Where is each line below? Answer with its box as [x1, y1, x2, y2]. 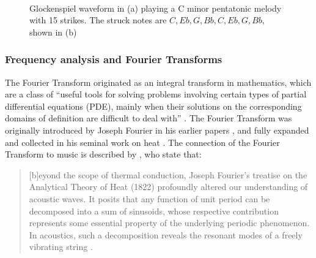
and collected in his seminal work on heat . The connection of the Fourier [5, 135, 280, 148]
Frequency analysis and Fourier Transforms [5, 51, 222, 67]
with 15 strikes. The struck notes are [29, 13, 167, 26]
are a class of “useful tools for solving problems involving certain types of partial [5, 88, 307, 101]
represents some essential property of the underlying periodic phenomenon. [29, 216, 310, 229]
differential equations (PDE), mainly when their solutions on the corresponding [5, 99, 302, 112]
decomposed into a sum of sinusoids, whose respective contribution [29, 204, 279, 217]
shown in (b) [29, 25, 77, 38]
